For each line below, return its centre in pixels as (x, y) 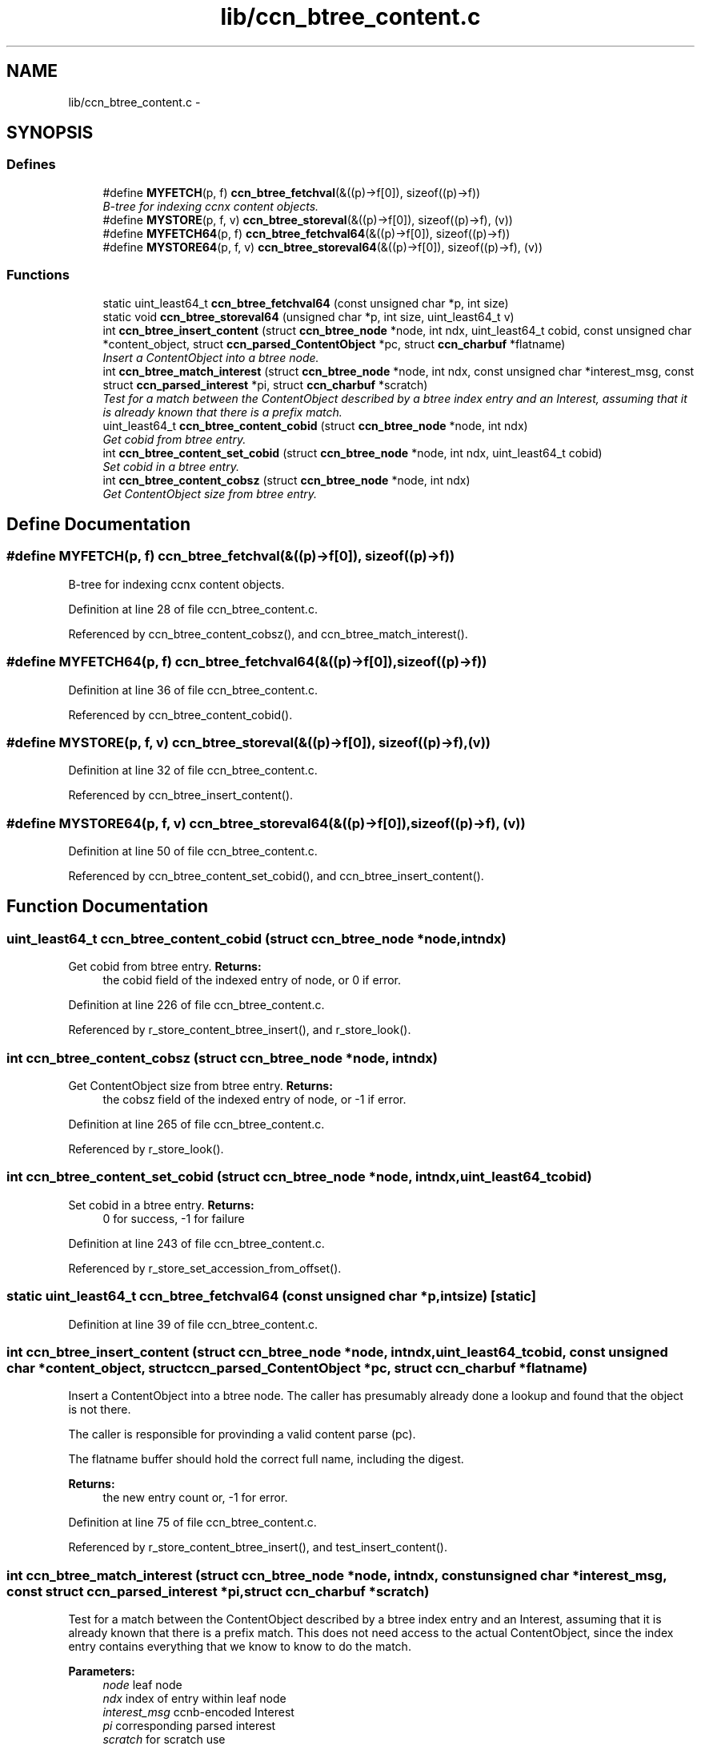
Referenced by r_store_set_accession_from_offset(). (205, 1268)
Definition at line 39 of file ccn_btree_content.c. (193, 1324)
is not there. (100, 1410)
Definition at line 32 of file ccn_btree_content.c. (193, 770)
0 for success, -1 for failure (174, 1218)
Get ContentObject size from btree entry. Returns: (200, 1086)
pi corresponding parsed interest (189, 1726)
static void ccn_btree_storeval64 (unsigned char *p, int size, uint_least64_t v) (308, 316)
